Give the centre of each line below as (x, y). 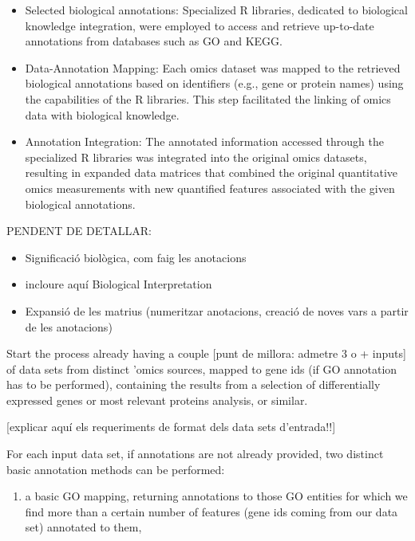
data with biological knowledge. (102, 114)
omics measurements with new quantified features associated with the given (210, 188)
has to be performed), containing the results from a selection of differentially (194, 384)
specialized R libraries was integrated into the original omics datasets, (196, 157)
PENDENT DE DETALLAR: (79, 231)
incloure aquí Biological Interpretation (119, 284)
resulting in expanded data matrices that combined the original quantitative (211, 172)
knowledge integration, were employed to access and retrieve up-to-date (200, 25)
